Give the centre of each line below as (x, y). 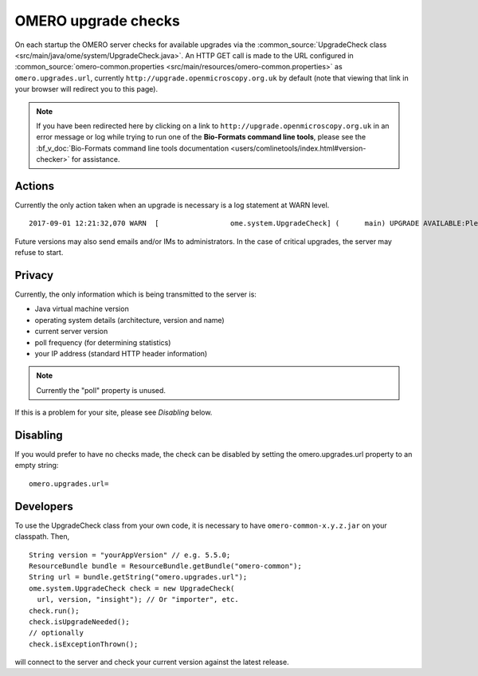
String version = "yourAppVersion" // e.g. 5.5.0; (130, 555)
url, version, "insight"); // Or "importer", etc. (138, 599)
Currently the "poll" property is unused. (101, 390)
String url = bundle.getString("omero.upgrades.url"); (138, 577)
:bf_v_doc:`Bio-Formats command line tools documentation (133, 148)
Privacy (34, 275)
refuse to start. (39, 253)
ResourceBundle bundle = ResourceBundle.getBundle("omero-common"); (165, 566)
